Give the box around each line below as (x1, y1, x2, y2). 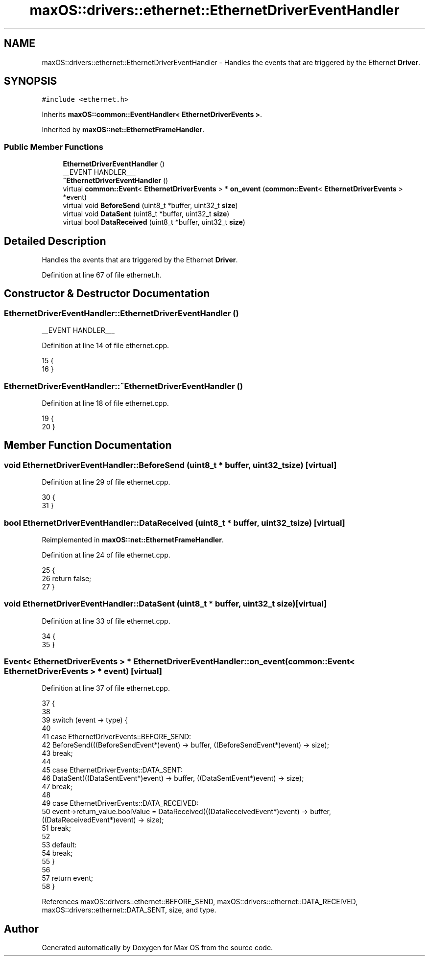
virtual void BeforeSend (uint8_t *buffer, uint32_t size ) (63, 201, 238, 210)
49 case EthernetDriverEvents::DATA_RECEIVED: (42, 799, 199, 808)
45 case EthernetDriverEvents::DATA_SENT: (42, 766, 183, 774)
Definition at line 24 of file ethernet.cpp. (42, 550, 170, 559)
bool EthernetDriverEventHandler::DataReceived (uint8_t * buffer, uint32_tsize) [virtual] (4, 517, 345, 528)
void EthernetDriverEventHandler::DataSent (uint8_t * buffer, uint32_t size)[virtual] (4, 599, 327, 609)
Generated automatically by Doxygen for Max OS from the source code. (42, 943, 273, 952)
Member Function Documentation (4, 439, 172, 452)
